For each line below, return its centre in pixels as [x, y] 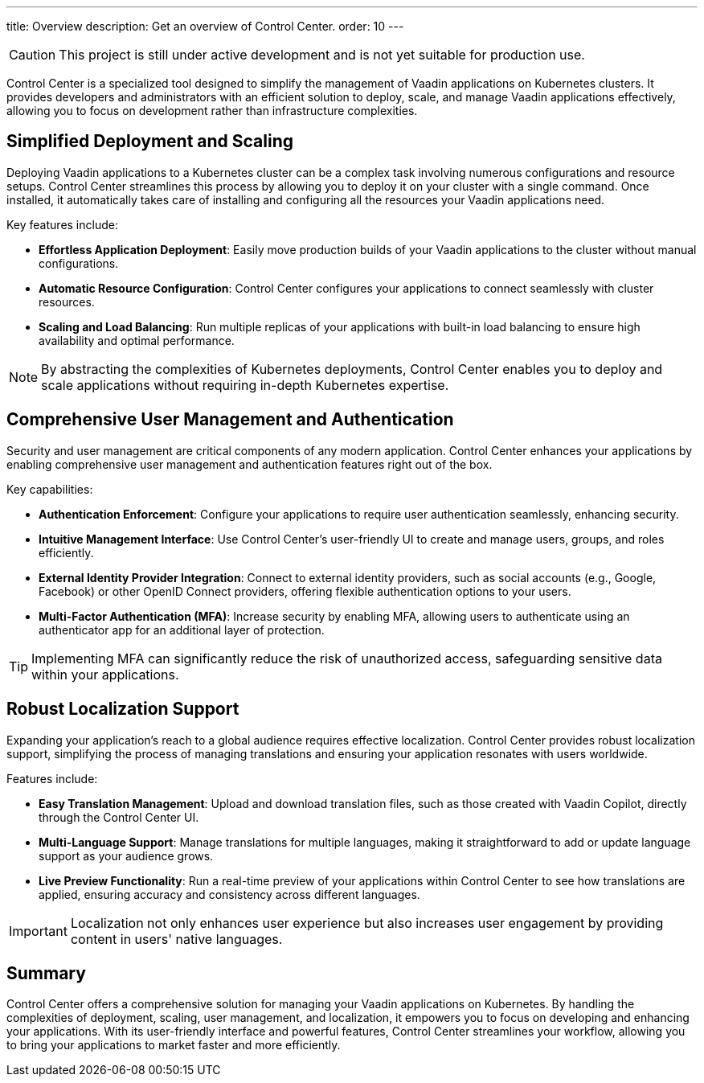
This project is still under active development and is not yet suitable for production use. [322, 55]
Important [38, 931]
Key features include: [62, 224]
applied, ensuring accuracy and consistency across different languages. [229, 894]
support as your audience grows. [126, 855]
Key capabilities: [50, 489]
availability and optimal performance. [137, 340]
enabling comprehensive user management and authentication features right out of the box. [250, 464]
